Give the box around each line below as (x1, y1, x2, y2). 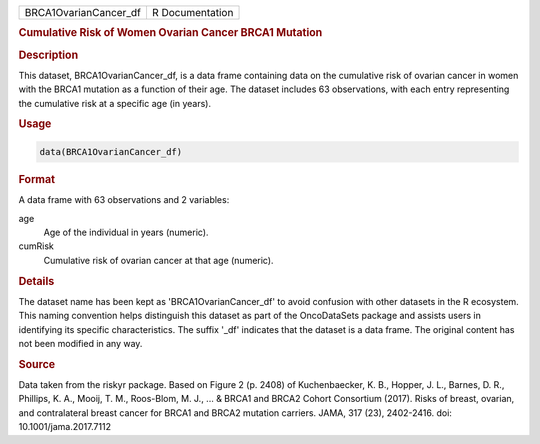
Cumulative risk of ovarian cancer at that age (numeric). (43, 254, 274, 266)
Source (18, 357, 56, 371)
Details (18, 274, 55, 288)
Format (18, 172, 55, 186)
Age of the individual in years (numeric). (43, 226, 209, 238)
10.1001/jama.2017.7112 (18, 421, 112, 433)
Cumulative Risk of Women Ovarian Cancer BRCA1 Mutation (18, 26, 323, 40)
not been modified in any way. (18, 337, 143, 349)
